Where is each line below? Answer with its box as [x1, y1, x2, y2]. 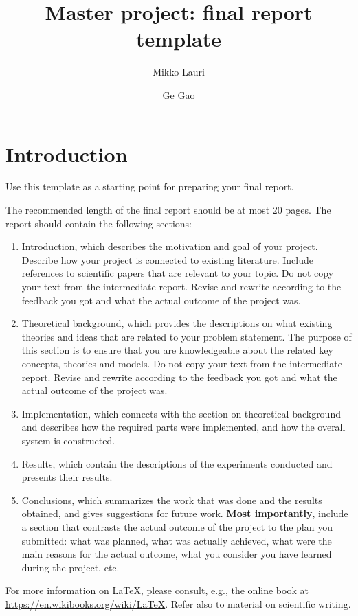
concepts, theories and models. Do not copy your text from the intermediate [21, 356, 342, 370]
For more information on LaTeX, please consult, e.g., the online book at [5, 583, 309, 597]
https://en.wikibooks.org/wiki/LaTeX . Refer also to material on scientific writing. [5, 596, 351, 611]
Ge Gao [162, 87, 195, 102]
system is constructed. [21, 433, 115, 447]
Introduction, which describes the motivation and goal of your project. [21, 239, 318, 253]
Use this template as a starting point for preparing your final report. [5, 179, 294, 194]
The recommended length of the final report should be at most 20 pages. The [5, 203, 331, 217]
